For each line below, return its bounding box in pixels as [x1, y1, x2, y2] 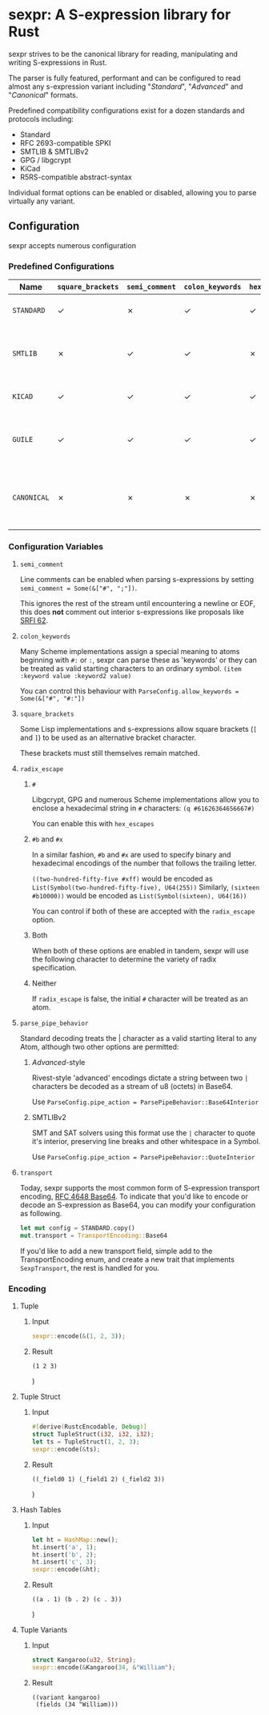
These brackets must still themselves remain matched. [19, 749, 200, 758]
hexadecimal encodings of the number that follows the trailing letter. [31, 858, 257, 868]
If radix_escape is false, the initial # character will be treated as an [31, 994, 248, 1004]
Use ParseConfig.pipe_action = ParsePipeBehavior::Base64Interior [31, 1097, 259, 1107]
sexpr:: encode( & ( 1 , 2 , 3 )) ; [31, 1332, 126, 1340]
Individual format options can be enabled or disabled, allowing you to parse [8, 187, 257, 197]
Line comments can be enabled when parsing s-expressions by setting [19, 575, 255, 584]
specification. [31, 963, 78, 973]
